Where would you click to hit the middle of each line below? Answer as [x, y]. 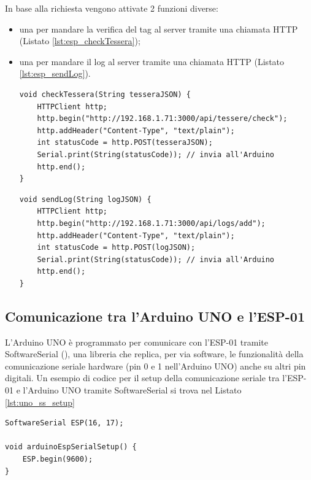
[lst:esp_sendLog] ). [55, 73]
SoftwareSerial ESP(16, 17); [64, 423]
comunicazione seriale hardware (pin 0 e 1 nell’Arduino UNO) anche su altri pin [155, 366]
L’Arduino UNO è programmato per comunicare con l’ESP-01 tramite [137, 342]
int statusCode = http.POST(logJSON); [116, 248]
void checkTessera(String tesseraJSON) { [105, 94]
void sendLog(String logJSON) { [85, 199]
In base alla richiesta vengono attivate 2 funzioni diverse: [112, 8]
